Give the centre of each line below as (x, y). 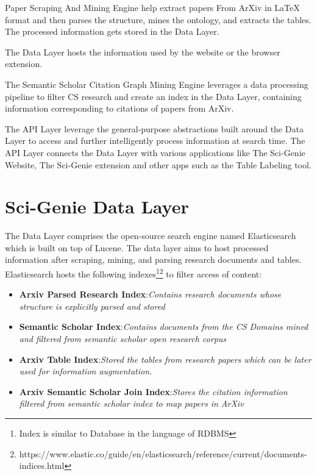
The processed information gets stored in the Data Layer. (112, 31)
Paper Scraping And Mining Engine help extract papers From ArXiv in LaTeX (152, 7)
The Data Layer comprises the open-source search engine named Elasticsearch (151, 236)
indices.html (42, 466)
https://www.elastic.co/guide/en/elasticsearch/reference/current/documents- (163, 453)
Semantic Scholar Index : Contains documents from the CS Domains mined (164, 327)
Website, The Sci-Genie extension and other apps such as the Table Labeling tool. (158, 164)
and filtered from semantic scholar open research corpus (123, 339)
